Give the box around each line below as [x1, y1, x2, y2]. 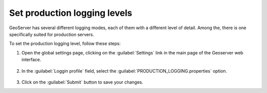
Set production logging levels [9, 7, 133, 18]
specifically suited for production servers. [9, 31, 94, 37]
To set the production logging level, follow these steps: [9, 41, 121, 46]
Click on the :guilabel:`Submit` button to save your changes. [21, 79, 143, 85]
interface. [21, 57, 42, 63]
